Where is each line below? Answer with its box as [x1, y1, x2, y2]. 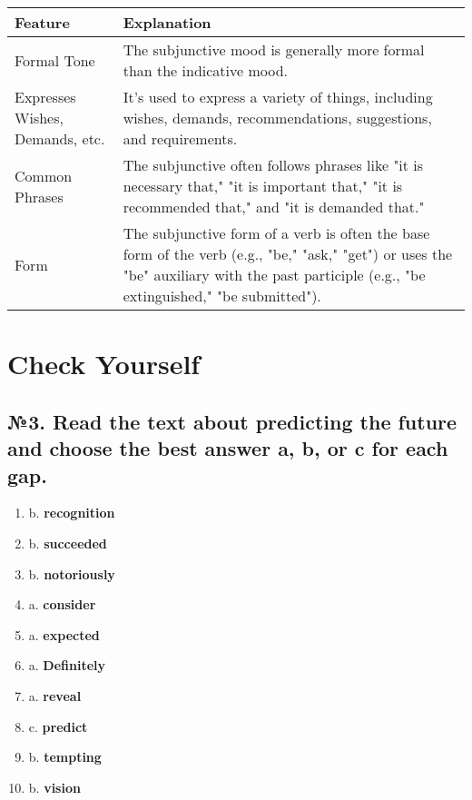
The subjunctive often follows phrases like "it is [123, 154, 424, 175]
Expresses [15, 86, 76, 107]
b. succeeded [28, 533, 107, 552]
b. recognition [28, 503, 115, 522]
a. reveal [28, 686, 82, 705]
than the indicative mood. [123, 60, 289, 81]
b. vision [28, 777, 81, 796]
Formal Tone [15, 49, 95, 71]
